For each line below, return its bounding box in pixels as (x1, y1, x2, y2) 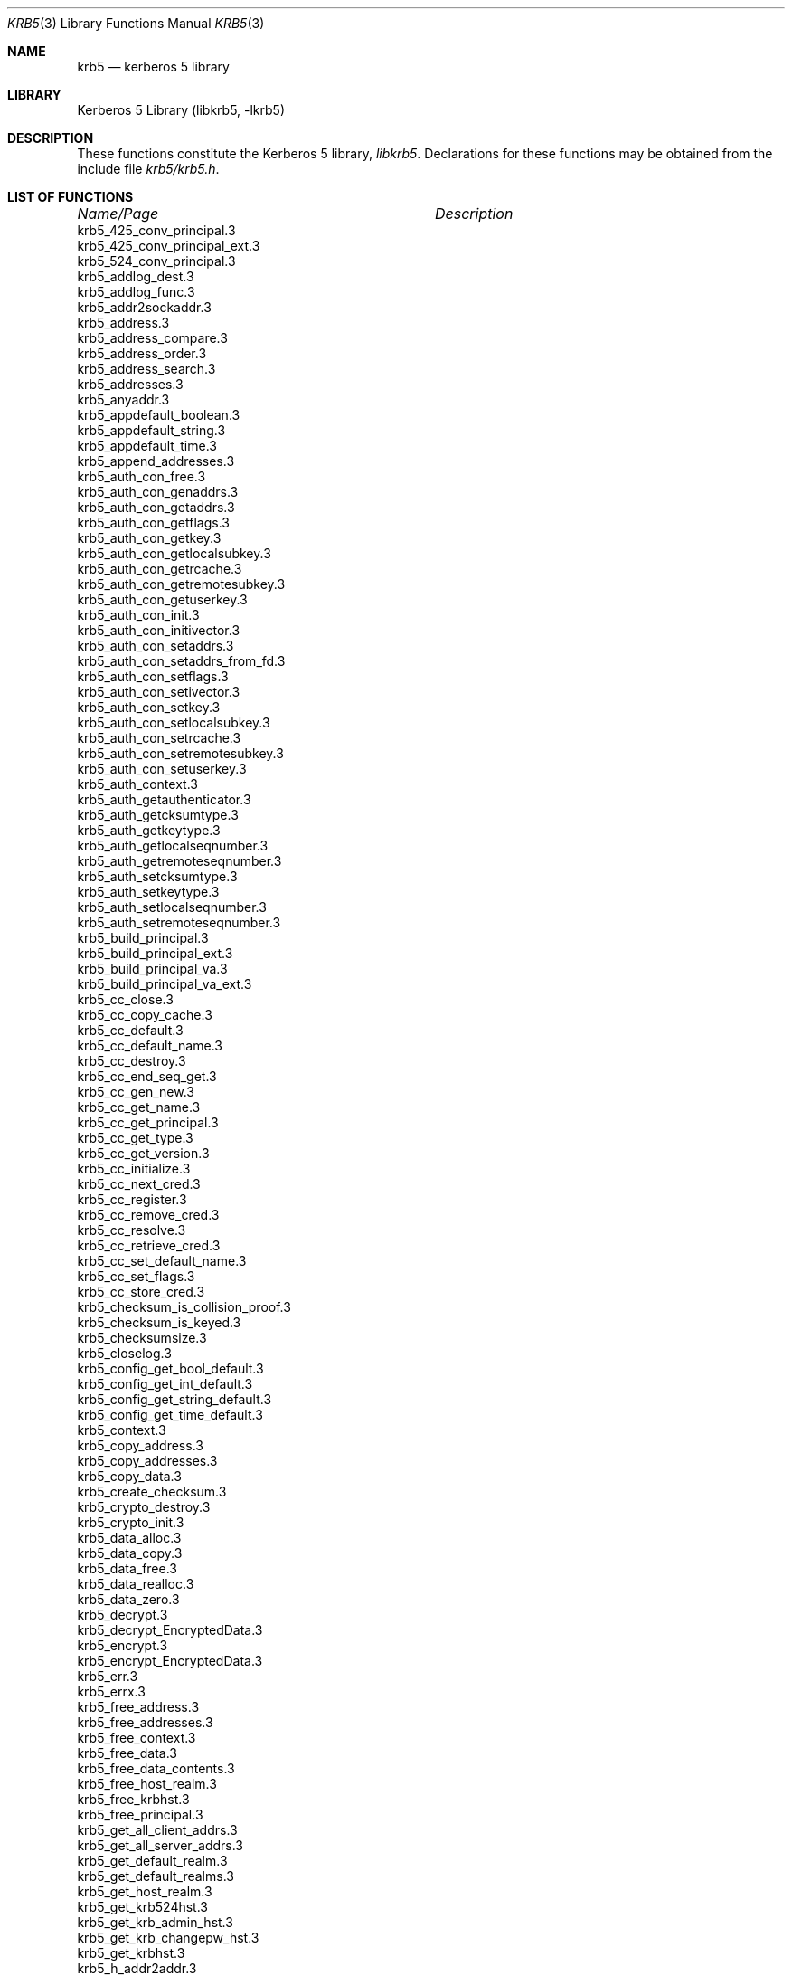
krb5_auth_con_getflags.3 (77, 515, 230, 530)
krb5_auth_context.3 (77, 776, 198, 792)
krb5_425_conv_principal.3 (77, 223, 236, 238)
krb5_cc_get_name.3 (77, 1099, 201, 1115)
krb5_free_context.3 (77, 1730, 196, 1745)
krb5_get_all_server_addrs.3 (77, 1838, 243, 1853)
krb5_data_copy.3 (77, 1545, 183, 1561)
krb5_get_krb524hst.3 (77, 1899, 208, 1914)
